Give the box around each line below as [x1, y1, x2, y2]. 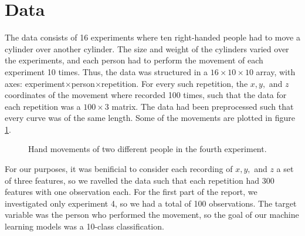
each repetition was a [5, 100, 81, 112]
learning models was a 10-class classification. [5, 220, 164, 232]
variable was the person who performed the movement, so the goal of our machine [5, 208, 299, 221]
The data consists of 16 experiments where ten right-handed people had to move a [5, 31, 300, 43]
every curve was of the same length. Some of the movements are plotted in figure [5, 112, 295, 124]
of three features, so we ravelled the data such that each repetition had [5, 174, 259, 186]
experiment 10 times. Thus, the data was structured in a [5, 65, 208, 77]
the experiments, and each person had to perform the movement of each [5, 54, 263, 66]
